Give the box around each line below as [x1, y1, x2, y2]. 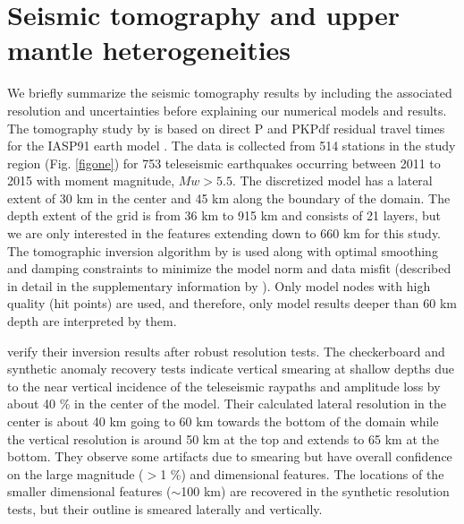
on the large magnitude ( [7, 464, 144, 483]
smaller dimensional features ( [7, 482, 172, 501]
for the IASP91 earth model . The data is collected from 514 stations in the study [7, 136, 456, 155]
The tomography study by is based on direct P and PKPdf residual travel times [7, 118, 445, 137]
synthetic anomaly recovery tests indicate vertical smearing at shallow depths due [7, 359, 454, 378]
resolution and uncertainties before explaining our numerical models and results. [7, 100, 447, 119]
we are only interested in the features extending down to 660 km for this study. [7, 224, 442, 243]
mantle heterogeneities [7, 31, 291, 68]
